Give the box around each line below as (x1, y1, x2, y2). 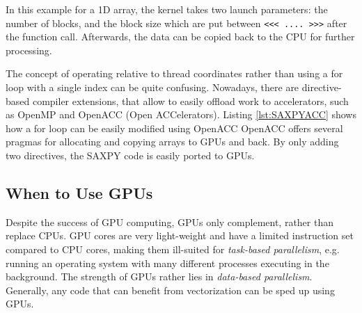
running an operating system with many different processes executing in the (6, 255, 329, 270)
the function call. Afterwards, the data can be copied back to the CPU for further (6, 29, 355, 44)
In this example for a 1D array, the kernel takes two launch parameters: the (6, 2, 328, 16)
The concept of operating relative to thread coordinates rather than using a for (6, 66, 343, 81)
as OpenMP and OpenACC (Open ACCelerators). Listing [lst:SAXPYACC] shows (6, 107, 356, 122)
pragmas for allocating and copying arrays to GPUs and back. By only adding (6, 134, 339, 149)
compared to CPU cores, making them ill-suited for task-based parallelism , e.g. (6, 241, 340, 256)
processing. (6, 42, 52, 57)
